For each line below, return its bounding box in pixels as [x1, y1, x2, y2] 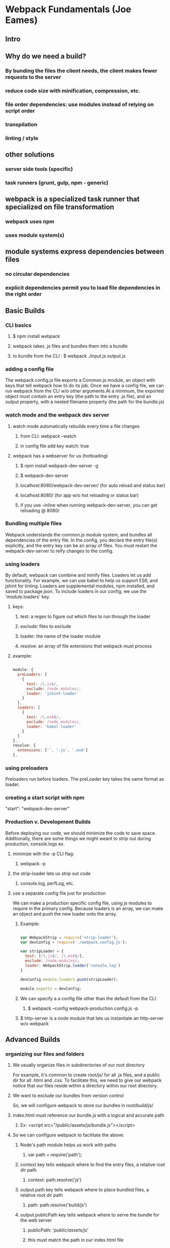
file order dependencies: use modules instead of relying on [5, 101, 154, 108]
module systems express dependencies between [5, 247, 164, 256]
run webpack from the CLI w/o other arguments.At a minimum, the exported [5, 388, 164, 394]
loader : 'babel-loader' [26, 724, 77, 729]
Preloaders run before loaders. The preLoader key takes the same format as [5, 776, 164, 782]
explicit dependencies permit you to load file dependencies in [5, 284, 161, 291]
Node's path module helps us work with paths [20, 1142, 117, 1148]
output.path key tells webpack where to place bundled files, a [20, 1187, 149, 1193]
